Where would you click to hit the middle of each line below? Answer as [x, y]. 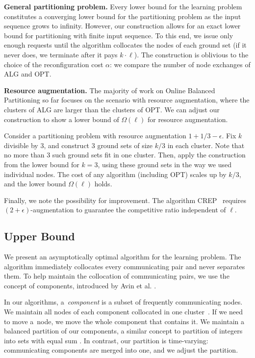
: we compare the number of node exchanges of [180, 64]
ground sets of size [125, 145]
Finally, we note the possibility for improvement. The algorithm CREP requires [125, 200]
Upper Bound [39, 236]
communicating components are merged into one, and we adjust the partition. [121, 350]
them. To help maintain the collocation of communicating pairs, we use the [117, 276]
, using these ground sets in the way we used [165, 164]
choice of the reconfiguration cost [54, 64]
